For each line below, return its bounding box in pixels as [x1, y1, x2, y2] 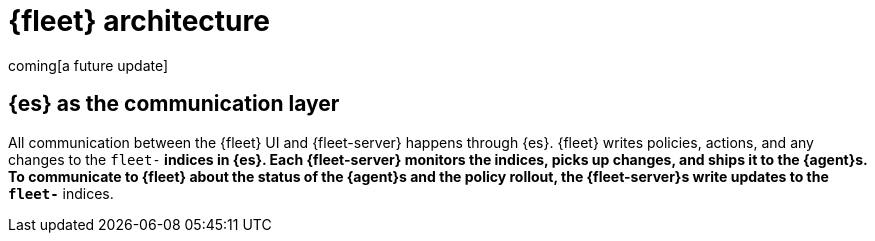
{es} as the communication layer [8, 91, 340, 117]
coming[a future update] [8, 56, 169, 74]
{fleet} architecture [8, 4, 270, 38]
